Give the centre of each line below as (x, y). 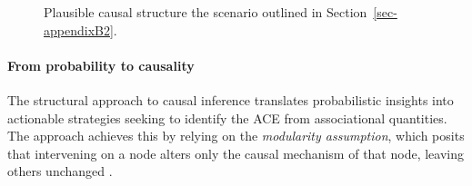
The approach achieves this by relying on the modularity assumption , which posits (236, 136)
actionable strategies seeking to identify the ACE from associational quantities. (227, 117)
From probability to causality (101, 65)
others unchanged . (60, 171)
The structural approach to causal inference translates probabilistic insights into (231, 99)
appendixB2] (79, 29)
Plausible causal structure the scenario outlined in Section (206, 12)
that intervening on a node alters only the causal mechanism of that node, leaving (236, 153)
